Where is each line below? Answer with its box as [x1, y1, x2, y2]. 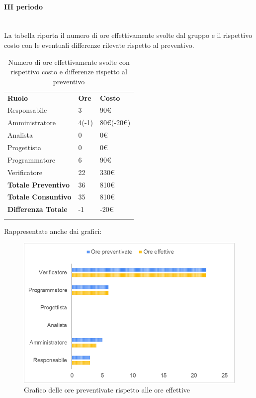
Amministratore [7, 117, 56, 128]
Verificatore [7, 167, 43, 177]
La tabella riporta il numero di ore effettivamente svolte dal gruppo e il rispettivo [4, 30, 253, 40]
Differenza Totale [7, 204, 68, 214]
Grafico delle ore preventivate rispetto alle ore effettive [24, 385, 190, 395]
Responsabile [7, 105, 47, 115]
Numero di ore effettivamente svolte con [8, 56, 130, 67]
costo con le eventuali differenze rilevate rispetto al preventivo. [4, 39, 194, 50]
